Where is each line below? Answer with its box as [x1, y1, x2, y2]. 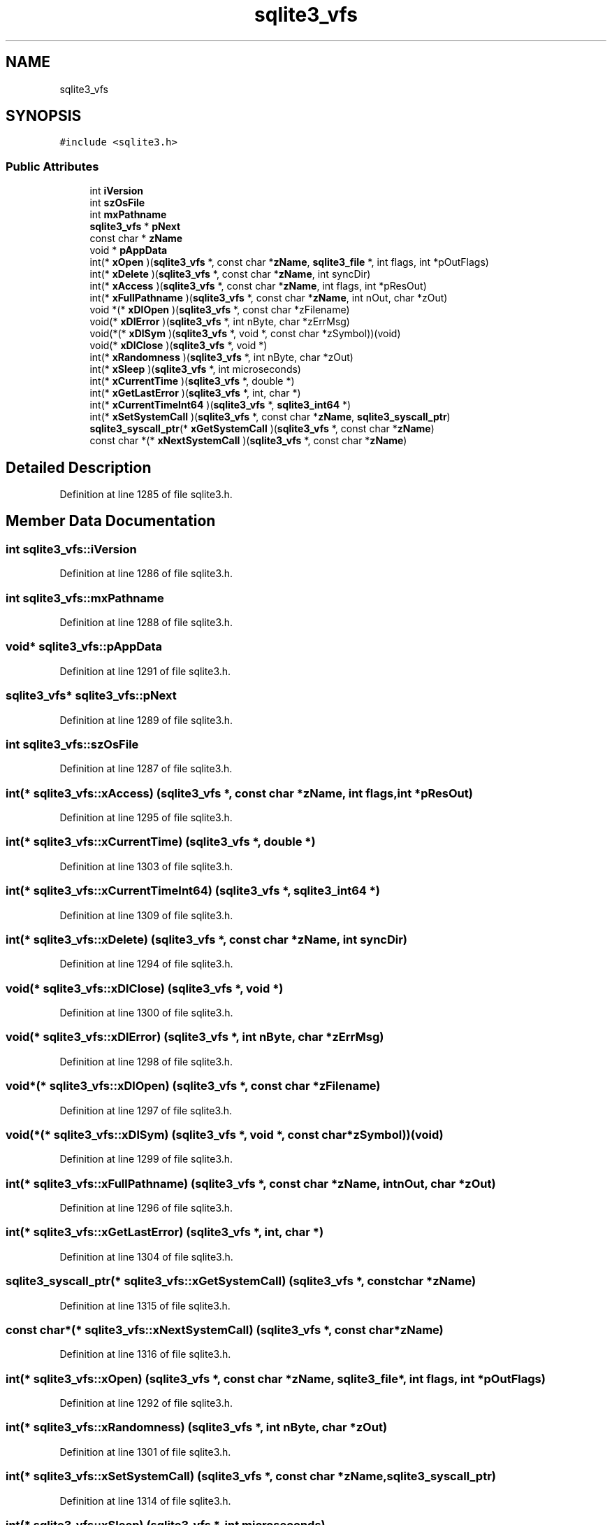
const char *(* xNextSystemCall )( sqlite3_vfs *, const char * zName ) [89, 434, 407, 447]
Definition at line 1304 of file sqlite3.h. [59, 1250, 233, 1263]
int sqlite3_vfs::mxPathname [6, 590, 164, 605]
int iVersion [89, 185, 143, 197]
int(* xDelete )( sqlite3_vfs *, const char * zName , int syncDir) [89, 268, 371, 281]
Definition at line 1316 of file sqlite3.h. [59, 1348, 231, 1361]
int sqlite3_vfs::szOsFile [6, 737, 139, 751]
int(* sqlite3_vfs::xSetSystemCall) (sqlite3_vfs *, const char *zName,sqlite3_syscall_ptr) [6, 1469, 496, 1484]
